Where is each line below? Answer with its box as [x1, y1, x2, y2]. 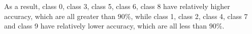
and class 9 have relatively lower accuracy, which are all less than [4, 20, 207, 31]
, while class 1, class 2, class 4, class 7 [131, 10, 248, 21]
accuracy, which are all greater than [4, 10, 116, 21]
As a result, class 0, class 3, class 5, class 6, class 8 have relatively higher [4, 1, 230, 11]
